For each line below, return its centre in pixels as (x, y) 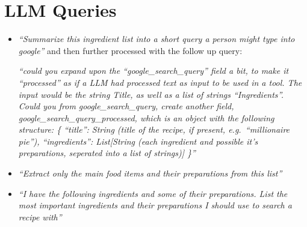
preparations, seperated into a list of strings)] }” (107, 153)
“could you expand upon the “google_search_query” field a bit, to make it (153, 71)
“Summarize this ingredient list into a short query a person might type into (157, 39)
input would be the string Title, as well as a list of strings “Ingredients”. (151, 94)
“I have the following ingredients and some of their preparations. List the (153, 193)
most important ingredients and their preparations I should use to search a (155, 205)
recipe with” (40, 216)
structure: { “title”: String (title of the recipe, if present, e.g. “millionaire (154, 129)
